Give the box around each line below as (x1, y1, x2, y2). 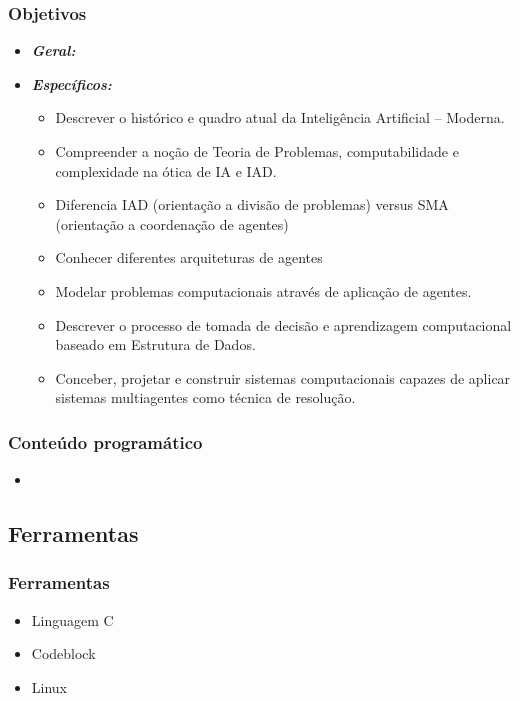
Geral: (31, 40, 76, 61)
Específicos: (31, 73, 112, 94)
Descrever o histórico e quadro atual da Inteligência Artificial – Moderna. (55, 107, 505, 128)
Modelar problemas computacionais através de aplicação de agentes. (55, 280, 472, 301)
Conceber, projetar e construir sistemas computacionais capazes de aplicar (55, 367, 511, 388)
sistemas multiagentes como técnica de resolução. (55, 387, 356, 408)
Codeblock (31, 643, 96, 664)
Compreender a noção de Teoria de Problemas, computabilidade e (55, 141, 459, 161)
